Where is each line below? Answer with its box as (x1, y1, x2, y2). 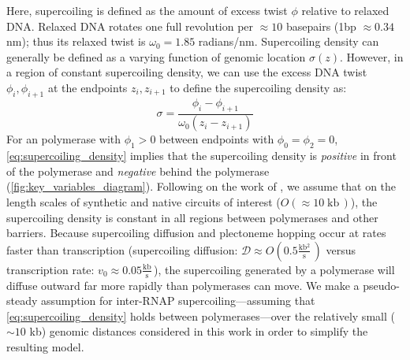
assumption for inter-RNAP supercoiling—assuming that (41, 292, 315, 309)
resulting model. (6, 339, 84, 354)
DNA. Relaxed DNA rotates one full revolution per (6, 17, 254, 34)
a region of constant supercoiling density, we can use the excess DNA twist (6, 64, 367, 80)
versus (326, 241, 356, 258)
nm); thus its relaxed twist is (6, 33, 146, 50)
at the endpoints (47, 79, 128, 95)
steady (6, 292, 38, 309)
